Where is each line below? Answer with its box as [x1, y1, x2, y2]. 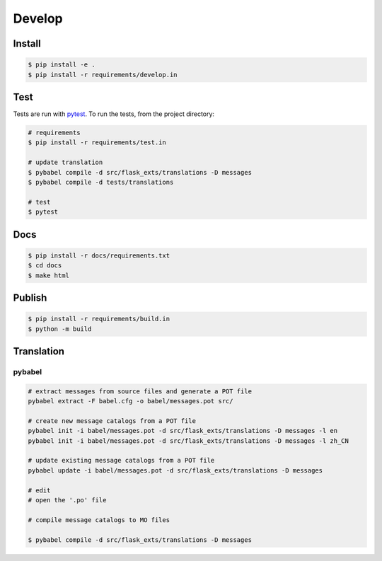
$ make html [28, 271, 70, 279]
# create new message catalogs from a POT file [28, 417, 196, 424]
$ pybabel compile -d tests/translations [28, 178, 174, 186]
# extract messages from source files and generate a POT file [28, 387, 253, 395]
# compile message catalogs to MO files [28, 516, 170, 524]
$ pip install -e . [28, 61, 95, 69]
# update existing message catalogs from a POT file [28, 456, 215, 465]
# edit [28, 486, 51, 495]
